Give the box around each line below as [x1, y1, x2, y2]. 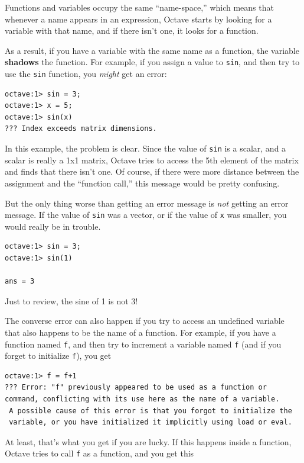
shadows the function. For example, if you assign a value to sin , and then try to [5, 56, 300, 68]
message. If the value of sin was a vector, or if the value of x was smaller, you [5, 208, 287, 221]
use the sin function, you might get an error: [5, 67, 167, 80]
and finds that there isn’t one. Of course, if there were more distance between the [5, 165, 299, 178]
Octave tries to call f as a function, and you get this [5, 447, 194, 459]
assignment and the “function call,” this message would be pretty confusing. [5, 176, 280, 189]
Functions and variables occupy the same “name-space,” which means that [5, 1, 274, 13]
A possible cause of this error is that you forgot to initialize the [9, 406, 292, 415]
